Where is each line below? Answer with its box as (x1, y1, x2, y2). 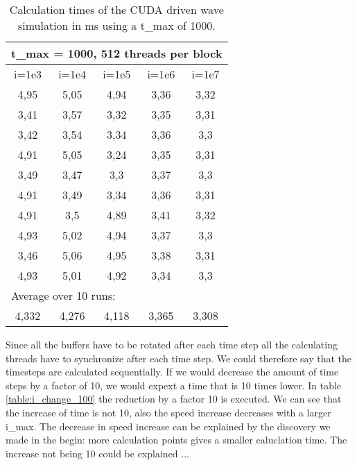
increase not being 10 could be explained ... (6, 446, 189, 460)
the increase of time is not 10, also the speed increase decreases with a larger (6, 405, 331, 419)
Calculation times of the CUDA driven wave (9, 1, 224, 17)
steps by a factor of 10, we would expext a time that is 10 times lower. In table (6, 378, 342, 392)
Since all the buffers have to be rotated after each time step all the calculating (6, 337, 338, 351)
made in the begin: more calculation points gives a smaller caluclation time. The (6, 432, 347, 447)
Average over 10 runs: (11, 287, 116, 303)
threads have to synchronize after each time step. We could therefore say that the (6, 350, 352, 365)
